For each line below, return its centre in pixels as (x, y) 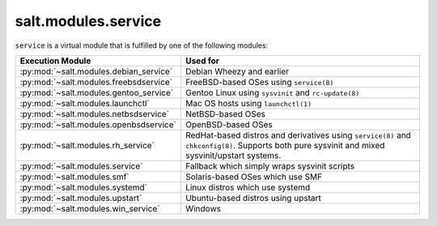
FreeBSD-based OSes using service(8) (259, 82)
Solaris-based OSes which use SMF (254, 177)
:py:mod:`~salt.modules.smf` (74, 177)
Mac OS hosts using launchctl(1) (248, 103)
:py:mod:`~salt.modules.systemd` (83, 187)
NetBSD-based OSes (225, 113)
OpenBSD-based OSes (229, 124)
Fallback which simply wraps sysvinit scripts (270, 166)
